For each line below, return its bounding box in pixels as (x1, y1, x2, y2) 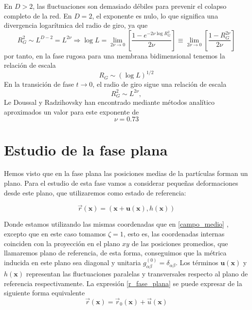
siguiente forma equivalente (4, 288, 85, 298)
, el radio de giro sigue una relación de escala (92, 79, 227, 89)
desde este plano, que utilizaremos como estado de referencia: (4, 187, 186, 197)
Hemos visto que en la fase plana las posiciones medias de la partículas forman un (4, 168, 248, 178)
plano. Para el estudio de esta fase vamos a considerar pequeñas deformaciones (4, 177, 238, 188)
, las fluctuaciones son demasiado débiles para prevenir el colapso (33, 1, 227, 11)
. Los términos (176, 257, 218, 268)
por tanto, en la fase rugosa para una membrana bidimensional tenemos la (4, 50, 225, 60)
